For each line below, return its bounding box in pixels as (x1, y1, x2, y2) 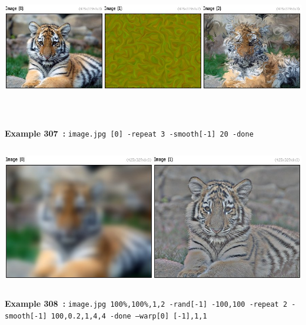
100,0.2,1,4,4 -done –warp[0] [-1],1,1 (51, 311, 207, 320)
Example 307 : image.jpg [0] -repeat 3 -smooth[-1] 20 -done (5, 127, 254, 140)
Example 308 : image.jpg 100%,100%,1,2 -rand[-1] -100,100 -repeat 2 (5, 297, 288, 309)
